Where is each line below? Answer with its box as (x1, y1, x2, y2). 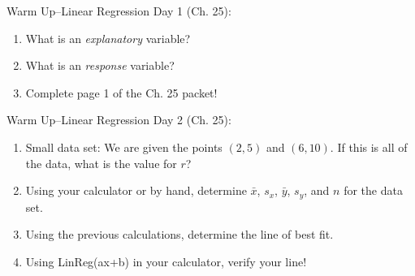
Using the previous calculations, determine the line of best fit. (25, 226, 334, 243)
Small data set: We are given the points (25, 138, 223, 155)
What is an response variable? (25, 57, 175, 74)
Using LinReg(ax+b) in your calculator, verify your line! (25, 252, 307, 270)
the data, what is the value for (25, 154, 177, 171)
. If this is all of (330, 138, 408, 155)
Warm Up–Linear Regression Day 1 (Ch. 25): (6, 2, 231, 19)
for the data (344, 182, 403, 199)
